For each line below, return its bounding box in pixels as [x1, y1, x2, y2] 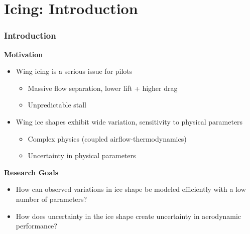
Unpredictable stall [28, 99, 87, 110]
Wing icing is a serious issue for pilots [16, 66, 133, 76]
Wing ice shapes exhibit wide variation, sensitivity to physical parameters [16, 116, 243, 127]
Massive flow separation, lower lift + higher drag [28, 82, 178, 93]
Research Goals [4, 167, 59, 177]
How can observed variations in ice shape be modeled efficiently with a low [16, 184, 246, 194]
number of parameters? [16, 193, 87, 204]
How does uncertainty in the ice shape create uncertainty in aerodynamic [16, 210, 241, 221]
